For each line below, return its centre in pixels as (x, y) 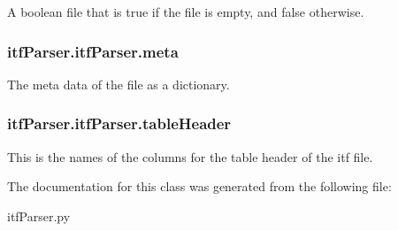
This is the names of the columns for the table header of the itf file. (190, 156)
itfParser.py (39, 216)
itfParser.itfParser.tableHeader (119, 123)
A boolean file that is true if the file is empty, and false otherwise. (186, 12)
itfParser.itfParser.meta (93, 51)
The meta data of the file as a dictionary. (119, 84)
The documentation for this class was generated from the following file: (199, 186)
